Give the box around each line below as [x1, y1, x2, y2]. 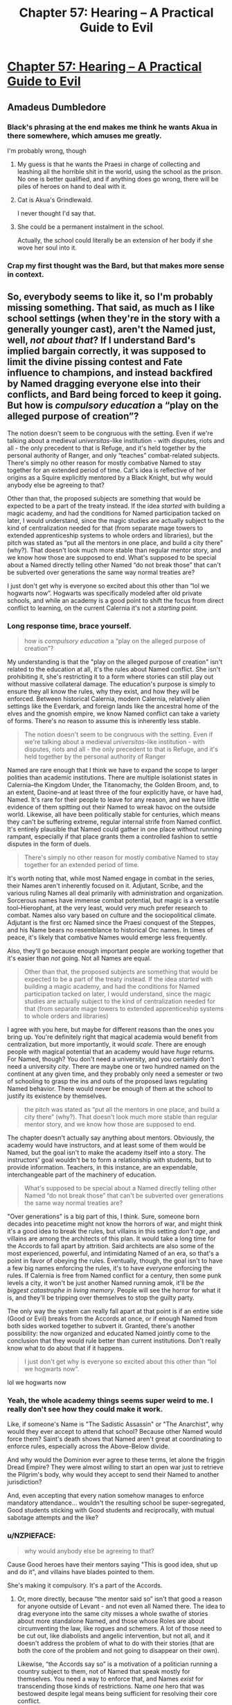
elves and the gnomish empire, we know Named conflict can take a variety [7, 709, 220, 718]
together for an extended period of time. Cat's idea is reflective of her [7, 466, 206, 474]
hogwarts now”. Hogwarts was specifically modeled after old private [7, 589, 202, 597]
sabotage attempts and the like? [7, 1514, 99, 1522]
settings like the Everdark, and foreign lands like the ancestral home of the [7, 702, 220, 710]
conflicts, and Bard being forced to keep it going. [7, 389, 222, 401]
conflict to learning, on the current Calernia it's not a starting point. [7, 604, 198, 612]
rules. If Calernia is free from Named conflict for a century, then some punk [7, 1271, 222, 1279]
